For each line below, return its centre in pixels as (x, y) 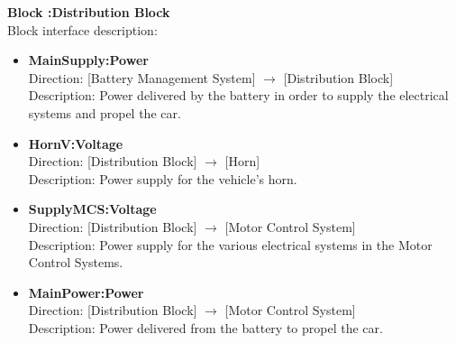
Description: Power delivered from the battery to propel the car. (205, 327)
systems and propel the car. (105, 112)
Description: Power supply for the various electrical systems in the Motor (230, 244)
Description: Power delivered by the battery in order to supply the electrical (238, 95)
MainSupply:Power (88, 60)
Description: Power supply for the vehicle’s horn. (163, 178)
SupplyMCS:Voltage (92, 209)
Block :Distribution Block (89, 12)
